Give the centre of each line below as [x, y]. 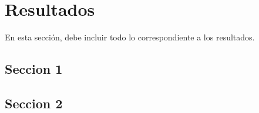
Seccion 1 [34, 69]
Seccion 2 [34, 103]
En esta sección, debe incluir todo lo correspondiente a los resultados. [130, 37]
